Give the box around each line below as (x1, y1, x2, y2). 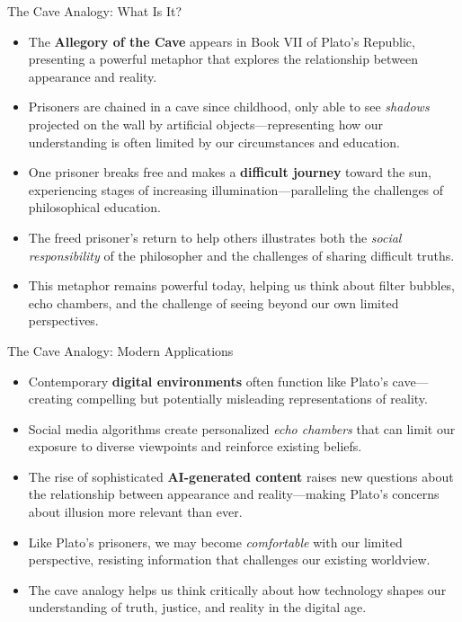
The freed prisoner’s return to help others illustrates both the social (28, 227, 402, 246)
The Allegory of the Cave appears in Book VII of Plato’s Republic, (28, 31, 415, 50)
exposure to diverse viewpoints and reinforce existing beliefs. (28, 437, 362, 456)
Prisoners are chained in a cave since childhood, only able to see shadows (28, 97, 430, 116)
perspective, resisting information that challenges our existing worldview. (28, 550, 431, 569)
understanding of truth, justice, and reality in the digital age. (28, 598, 367, 617)
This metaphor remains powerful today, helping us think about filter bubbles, (28, 276, 456, 295)
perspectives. (28, 311, 99, 330)
